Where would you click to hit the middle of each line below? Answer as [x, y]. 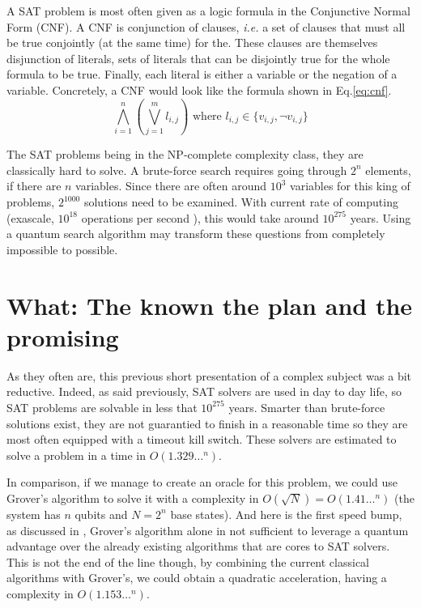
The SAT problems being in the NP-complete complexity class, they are [185, 154]
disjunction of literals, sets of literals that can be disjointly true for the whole [198, 58]
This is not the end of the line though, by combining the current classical [188, 561]
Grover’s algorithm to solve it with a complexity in [133, 497]
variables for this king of [350, 186]
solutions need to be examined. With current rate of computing [241, 202]
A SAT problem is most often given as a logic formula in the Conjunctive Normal [208, 11]
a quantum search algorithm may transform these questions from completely [196, 234]
